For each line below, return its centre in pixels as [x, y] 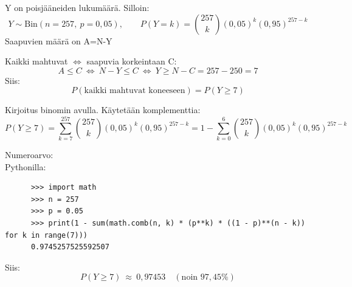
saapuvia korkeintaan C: [132, 61]
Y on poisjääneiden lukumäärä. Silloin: [77, 7]
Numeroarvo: [29, 155]
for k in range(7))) [47, 235]
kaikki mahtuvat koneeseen [135, 91]
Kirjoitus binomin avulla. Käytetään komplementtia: [103, 110]
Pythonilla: [26, 166]
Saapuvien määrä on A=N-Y [59, 40]
